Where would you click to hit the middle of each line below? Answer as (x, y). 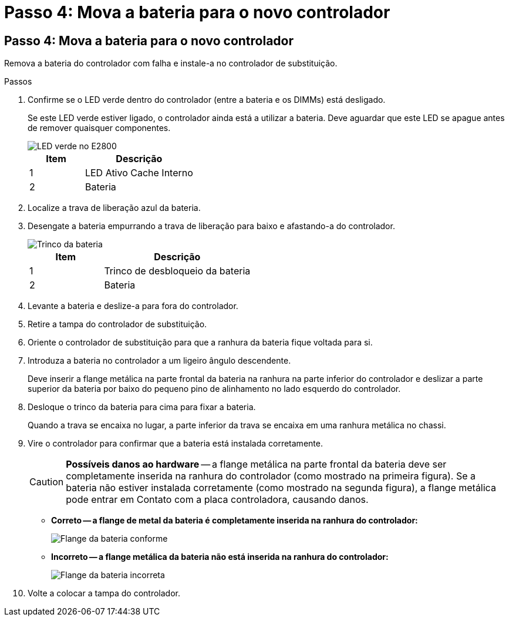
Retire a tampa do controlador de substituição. (117, 324)
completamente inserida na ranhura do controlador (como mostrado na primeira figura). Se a (271, 476)
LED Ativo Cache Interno (139, 173)
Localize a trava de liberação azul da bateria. (114, 208)
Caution (47, 482)
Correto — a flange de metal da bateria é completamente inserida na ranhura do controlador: (235, 521)
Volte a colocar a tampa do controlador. (104, 593)
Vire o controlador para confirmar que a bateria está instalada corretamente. (175, 444)
